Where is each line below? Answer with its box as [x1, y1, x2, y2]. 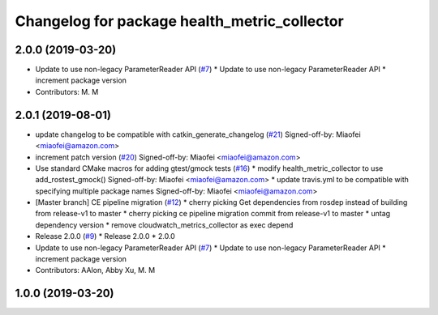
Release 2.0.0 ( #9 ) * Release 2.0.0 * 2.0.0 [35, 232, 176, 241]
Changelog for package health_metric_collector [15, 12, 344, 30]
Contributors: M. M [35, 87, 99, 96]
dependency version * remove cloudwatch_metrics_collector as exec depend [35, 219, 294, 230]
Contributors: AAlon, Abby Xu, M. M [35, 266, 156, 275]
